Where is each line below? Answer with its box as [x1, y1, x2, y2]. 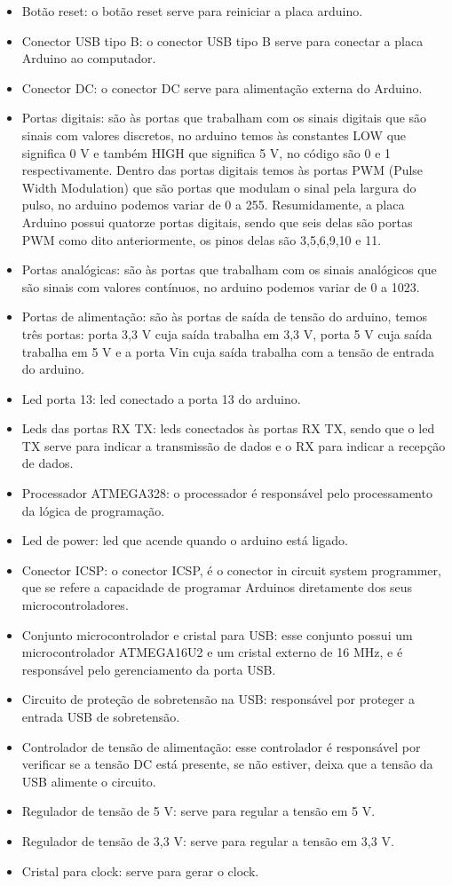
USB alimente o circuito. [21, 771, 156, 790]
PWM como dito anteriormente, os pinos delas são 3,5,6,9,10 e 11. [21, 230, 382, 249]
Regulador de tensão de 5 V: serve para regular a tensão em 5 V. [21, 802, 376, 820]
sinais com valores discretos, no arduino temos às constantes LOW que [21, 125, 407, 144]
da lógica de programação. [21, 501, 165, 519]
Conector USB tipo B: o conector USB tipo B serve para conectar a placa [21, 31, 424, 50]
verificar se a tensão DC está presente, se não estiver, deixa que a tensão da [21, 755, 433, 773]
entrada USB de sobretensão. [21, 708, 180, 725]
